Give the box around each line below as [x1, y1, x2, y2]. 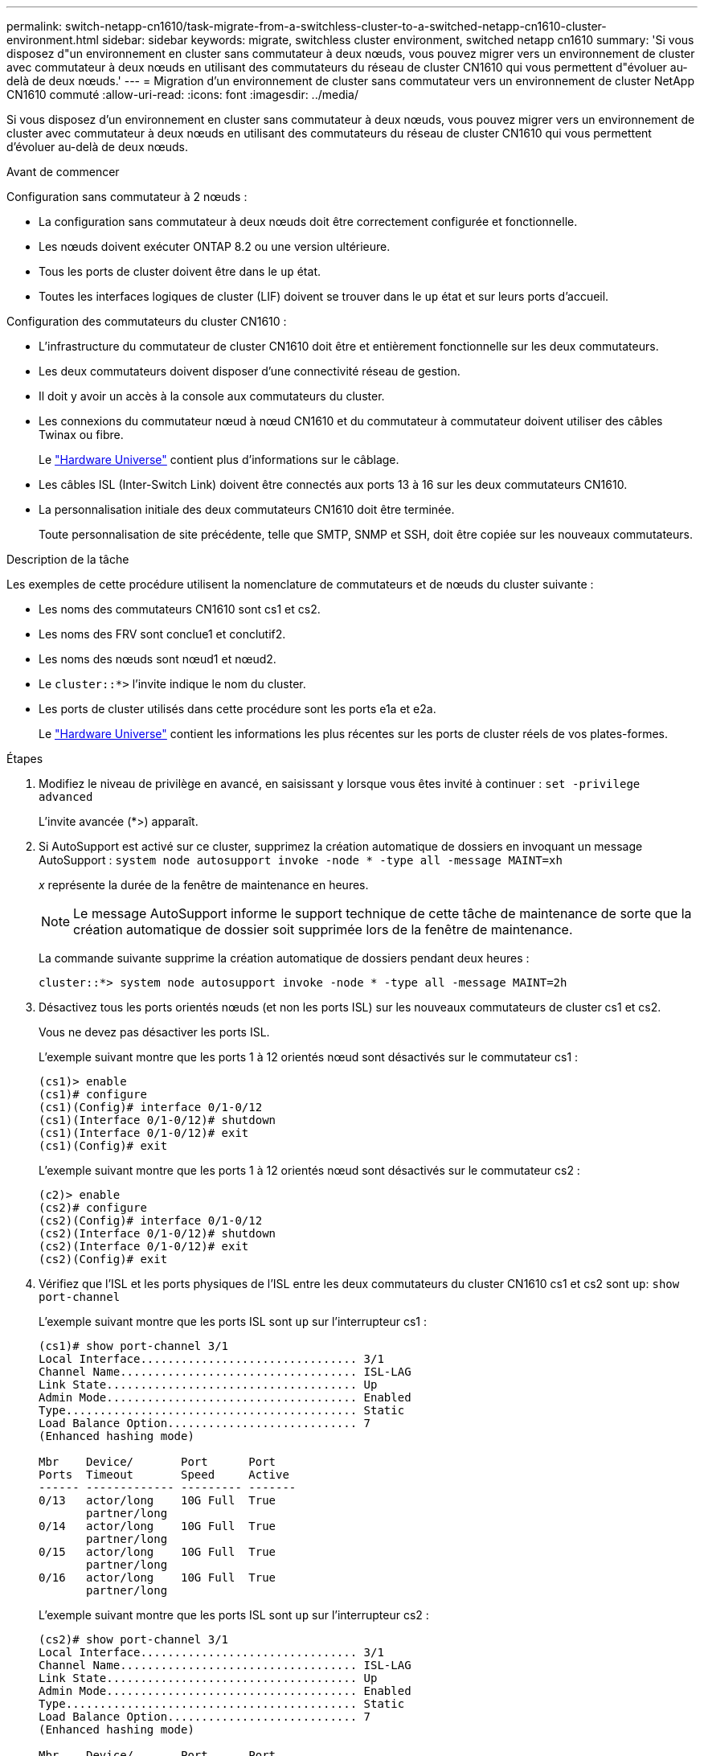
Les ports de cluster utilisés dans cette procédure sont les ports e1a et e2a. [39, 702, 436, 716]
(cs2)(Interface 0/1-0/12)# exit [39, 1240, 249, 1253]
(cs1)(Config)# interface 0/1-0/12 [39, 1101, 263, 1114]
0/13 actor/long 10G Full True [39, 1494, 276, 1507]
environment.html [6, 33, 100, 47]
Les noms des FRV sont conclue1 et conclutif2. [39, 627, 286, 641]
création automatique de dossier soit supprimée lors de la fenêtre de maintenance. [73, 921, 573, 937]
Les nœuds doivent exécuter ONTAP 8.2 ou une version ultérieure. [39, 240, 391, 253]
